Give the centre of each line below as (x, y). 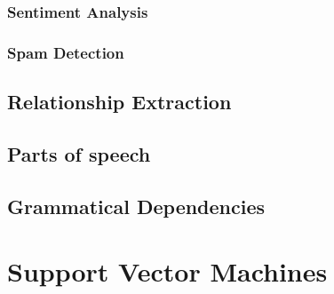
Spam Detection (66, 52)
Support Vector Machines (167, 271)
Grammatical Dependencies (136, 206)
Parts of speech (79, 153)
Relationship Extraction (119, 102)
